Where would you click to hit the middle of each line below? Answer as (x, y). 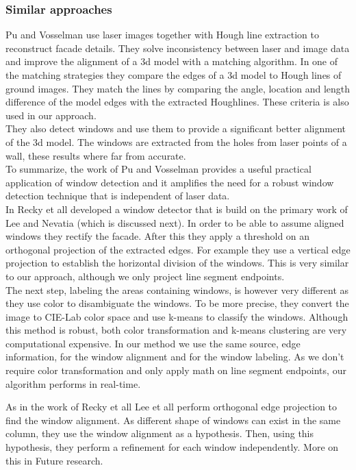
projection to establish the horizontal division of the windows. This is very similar (177, 263)
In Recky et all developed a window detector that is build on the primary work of (177, 209)
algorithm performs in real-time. (73, 383)
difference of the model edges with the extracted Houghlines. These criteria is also (177, 102)
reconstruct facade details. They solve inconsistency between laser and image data (178, 48)
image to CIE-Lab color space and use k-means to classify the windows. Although (177, 316)
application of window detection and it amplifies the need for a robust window (170, 182)
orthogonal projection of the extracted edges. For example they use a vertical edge (178, 249)
